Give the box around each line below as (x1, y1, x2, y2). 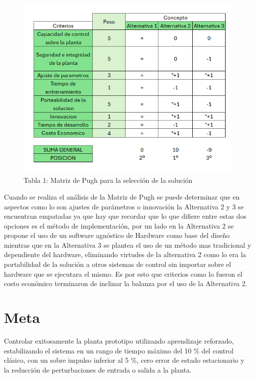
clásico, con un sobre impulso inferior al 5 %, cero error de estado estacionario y (4, 355, 244, 365)
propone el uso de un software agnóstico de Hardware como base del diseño (4, 230, 230, 240)
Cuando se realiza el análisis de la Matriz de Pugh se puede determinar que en (4, 191, 240, 202)
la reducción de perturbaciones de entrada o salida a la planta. (4, 364, 192, 375)
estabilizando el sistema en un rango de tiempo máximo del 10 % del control (4, 345, 234, 355)
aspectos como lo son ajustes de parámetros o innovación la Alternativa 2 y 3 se (4, 201, 244, 211)
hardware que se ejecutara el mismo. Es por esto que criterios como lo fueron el (4, 268, 243, 279)
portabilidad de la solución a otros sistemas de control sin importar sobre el (4, 259, 231, 269)
